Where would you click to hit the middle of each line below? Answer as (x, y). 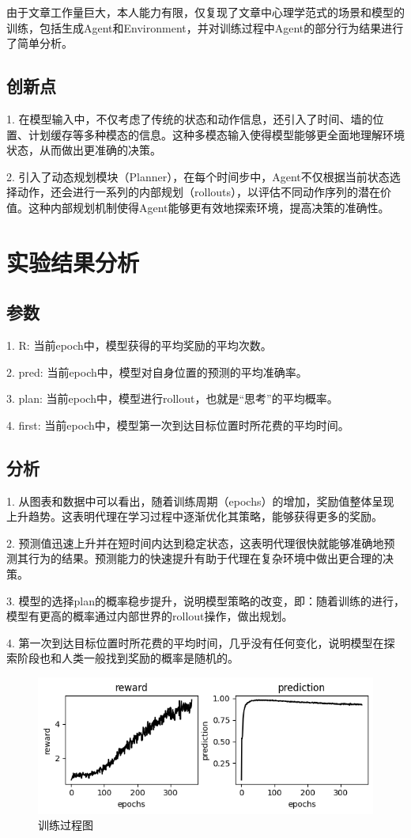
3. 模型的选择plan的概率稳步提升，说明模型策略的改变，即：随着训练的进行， (206, 600)
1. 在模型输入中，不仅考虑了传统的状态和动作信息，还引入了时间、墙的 (190, 118)
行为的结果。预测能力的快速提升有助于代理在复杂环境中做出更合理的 (205, 558)
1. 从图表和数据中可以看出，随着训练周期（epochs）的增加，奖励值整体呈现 (200, 501)
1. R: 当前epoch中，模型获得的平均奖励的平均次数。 (139, 345)
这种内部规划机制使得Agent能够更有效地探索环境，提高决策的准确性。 (209, 207)
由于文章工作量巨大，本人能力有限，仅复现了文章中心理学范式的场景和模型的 (205, 12)
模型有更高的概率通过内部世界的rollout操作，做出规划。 (150, 616)
